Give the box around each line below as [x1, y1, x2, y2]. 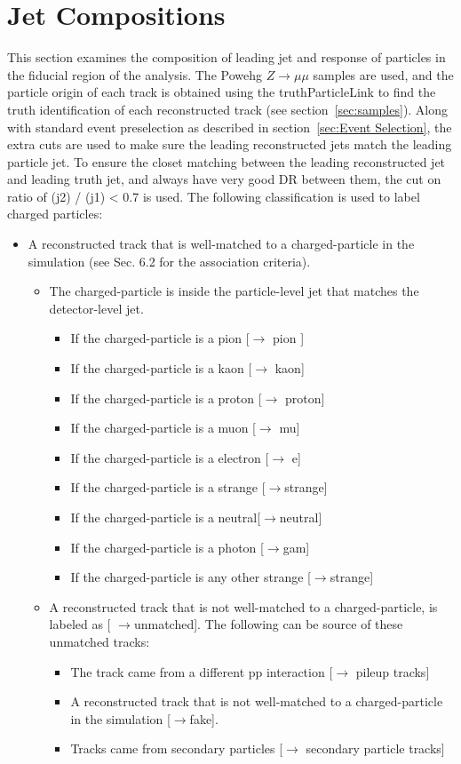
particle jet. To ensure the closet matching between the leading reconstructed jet [7, 152, 446, 171]
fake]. [189, 709, 219, 728]
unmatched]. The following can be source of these [133, 615, 403, 633]
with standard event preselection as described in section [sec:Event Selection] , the [7, 117, 452, 136]
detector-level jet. [49, 298, 144, 317]
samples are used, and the [313, 65, 454, 84]
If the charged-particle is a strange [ [70, 478, 266, 497]
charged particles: [7, 204, 103, 223]
